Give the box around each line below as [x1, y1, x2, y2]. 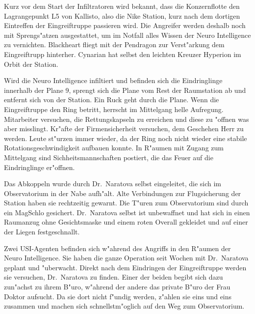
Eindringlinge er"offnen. [4, 162, 75, 172]
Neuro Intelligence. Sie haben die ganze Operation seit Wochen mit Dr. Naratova [4, 253, 249, 263]
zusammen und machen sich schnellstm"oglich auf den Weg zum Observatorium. [4, 301, 245, 311]
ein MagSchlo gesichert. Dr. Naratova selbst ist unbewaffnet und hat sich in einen [4, 207, 250, 217]
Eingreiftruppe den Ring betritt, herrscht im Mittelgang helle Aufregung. [4, 104, 224, 114]
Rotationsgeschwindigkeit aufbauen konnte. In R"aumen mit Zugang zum [4, 143, 224, 153]
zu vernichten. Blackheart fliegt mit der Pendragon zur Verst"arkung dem [4, 39, 225, 50]
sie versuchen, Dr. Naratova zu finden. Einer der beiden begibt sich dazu [4, 272, 223, 282]
